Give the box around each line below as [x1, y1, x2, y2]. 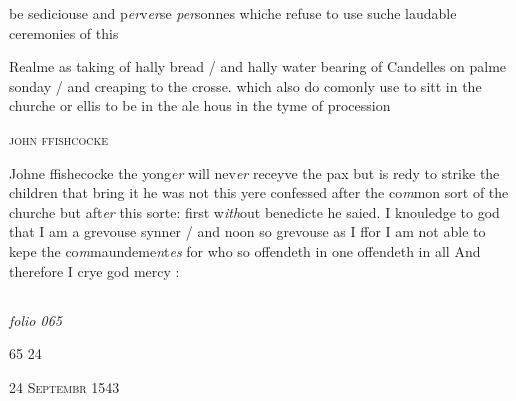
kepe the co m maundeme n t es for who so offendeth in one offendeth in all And [9, 240, 481, 261]
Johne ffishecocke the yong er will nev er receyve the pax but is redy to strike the [9, 162, 500, 183]
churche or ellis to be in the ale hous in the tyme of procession [9, 95, 391, 116]
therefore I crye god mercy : [9, 260, 180, 281]
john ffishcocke [9, 128, 109, 149]
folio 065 [9, 309, 62, 330]
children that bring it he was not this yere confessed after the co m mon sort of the [9, 182, 509, 203]
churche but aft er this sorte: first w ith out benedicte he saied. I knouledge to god [9, 201, 500, 222]
